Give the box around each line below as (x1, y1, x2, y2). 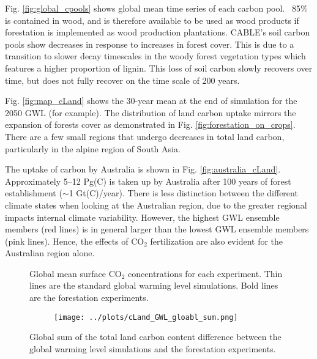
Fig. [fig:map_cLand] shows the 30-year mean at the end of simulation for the (5, 94, 297, 107)
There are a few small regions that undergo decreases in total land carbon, (5, 130, 285, 142)
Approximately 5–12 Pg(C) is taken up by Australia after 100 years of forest (5, 174, 291, 187)
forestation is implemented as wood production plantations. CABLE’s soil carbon (5, 26, 310, 39)
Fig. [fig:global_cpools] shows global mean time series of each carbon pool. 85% (5, 2, 308, 14)
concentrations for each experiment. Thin (128, 267, 283, 279)
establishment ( (5, 187, 62, 199)
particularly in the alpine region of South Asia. (5, 142, 181, 155)
